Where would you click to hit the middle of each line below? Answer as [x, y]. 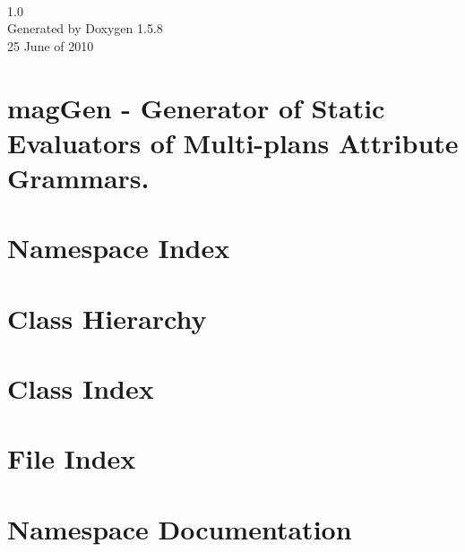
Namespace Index [119, 248]
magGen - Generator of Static [196, 107]
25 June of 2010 [51, 45]
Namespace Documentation [180, 528]
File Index [72, 458]
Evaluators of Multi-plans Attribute [233, 142]
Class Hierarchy [107, 318]
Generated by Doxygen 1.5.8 [85, 28]
